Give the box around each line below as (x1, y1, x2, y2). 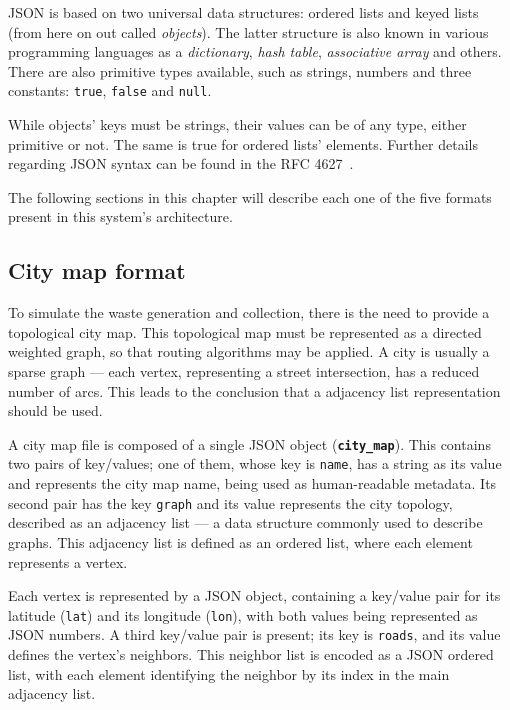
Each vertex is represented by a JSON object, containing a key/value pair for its (8, 585, 501, 606)
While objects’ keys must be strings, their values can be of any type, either (8, 114, 467, 135)
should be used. (8, 400, 103, 421)
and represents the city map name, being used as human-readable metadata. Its (8, 473, 497, 494)
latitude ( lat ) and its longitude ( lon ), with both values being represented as (8, 604, 478, 625)
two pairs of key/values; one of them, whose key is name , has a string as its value (8, 453, 502, 474)
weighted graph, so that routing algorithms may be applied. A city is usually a (8, 341, 490, 362)
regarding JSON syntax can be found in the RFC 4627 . (8, 153, 354, 174)
